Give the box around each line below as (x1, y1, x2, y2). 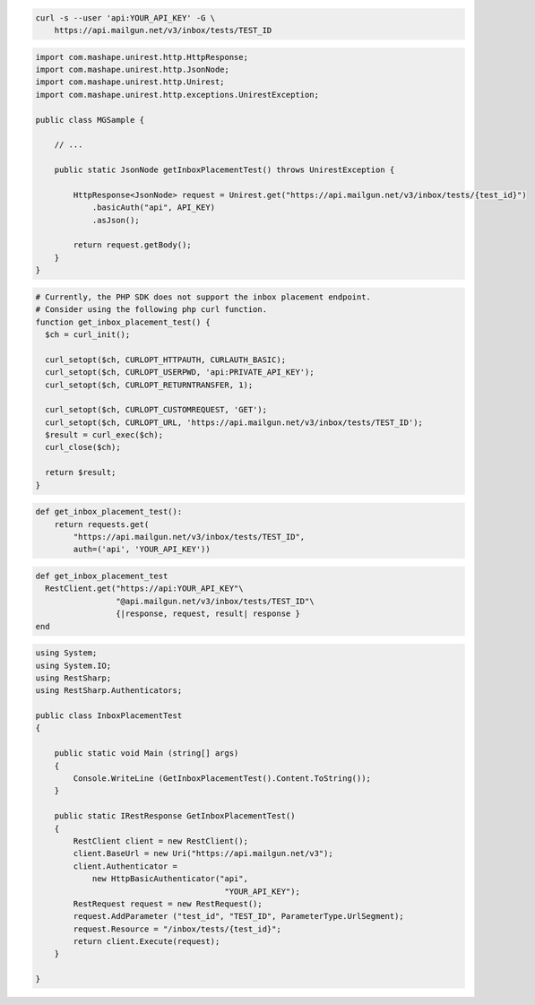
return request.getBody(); (73, 240, 192, 250)
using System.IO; (35, 660, 112, 671)
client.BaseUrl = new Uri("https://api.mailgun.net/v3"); (73, 848, 333, 859)
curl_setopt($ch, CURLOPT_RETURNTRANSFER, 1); (45, 379, 254, 390)
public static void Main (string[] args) (54, 749, 239, 758)
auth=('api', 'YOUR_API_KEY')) (73, 544, 211, 555)
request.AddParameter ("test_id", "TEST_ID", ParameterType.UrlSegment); (73, 911, 405, 922)
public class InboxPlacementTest (35, 711, 183, 721)
